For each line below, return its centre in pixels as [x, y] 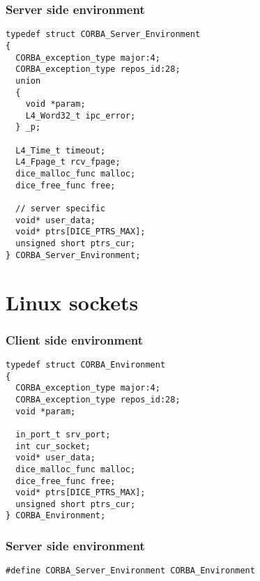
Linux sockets [72, 302]
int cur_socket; [53, 446]
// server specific [61, 209]
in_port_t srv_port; [63, 434]
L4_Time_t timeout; [61, 150]
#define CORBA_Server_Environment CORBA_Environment [130, 571]
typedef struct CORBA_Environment [86, 364]
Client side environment [74, 339]
